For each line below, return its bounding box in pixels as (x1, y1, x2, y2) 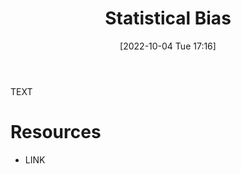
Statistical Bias (104, 7, 232, 30)
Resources (10, 121, 102, 144)
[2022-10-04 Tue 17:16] (119, 40, 217, 52)
